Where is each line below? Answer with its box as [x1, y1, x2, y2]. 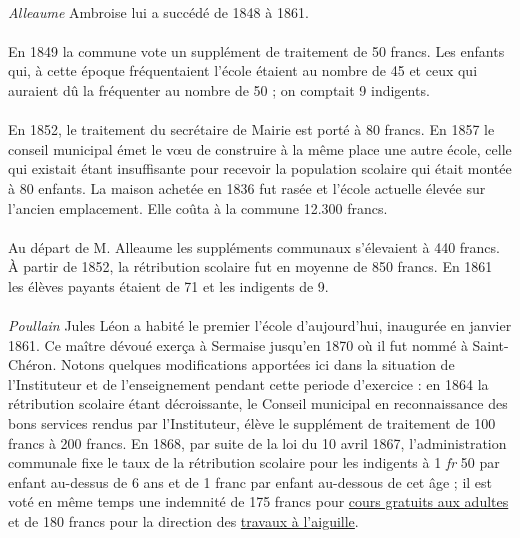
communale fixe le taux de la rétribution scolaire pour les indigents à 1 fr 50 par [8, 452, 500, 473]
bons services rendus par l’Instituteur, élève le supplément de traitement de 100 [8, 413, 496, 434]
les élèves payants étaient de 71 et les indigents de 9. [8, 275, 329, 296]
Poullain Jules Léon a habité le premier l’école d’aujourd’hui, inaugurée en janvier [8, 315, 512, 336]
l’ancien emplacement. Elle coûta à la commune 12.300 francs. [8, 197, 388, 218]
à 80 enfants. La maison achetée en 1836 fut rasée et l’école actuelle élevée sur [8, 177, 486, 198]
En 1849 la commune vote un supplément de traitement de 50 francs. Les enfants [8, 40, 505, 61]
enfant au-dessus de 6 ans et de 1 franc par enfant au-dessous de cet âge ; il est [8, 471, 493, 492]
